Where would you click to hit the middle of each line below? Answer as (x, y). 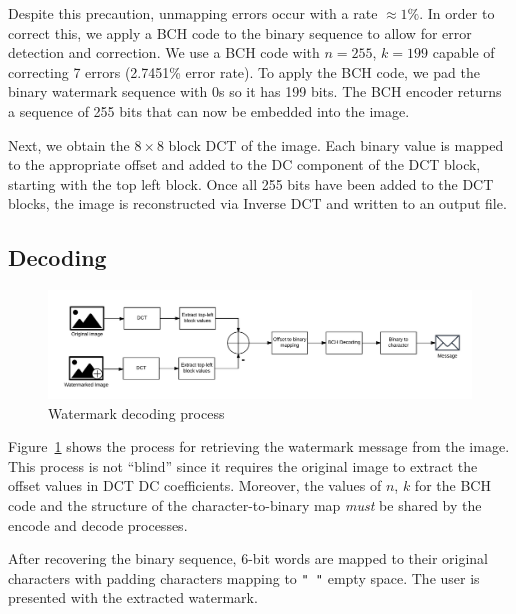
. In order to (457, 13)
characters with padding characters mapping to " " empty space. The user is (244, 577)
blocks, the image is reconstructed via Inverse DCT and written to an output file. (257, 203)
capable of (463, 52)
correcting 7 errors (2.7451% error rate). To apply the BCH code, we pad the (244, 71)
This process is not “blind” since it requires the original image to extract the (243, 465)
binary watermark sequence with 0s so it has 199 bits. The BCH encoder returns (255, 91)
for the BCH (452, 485)
